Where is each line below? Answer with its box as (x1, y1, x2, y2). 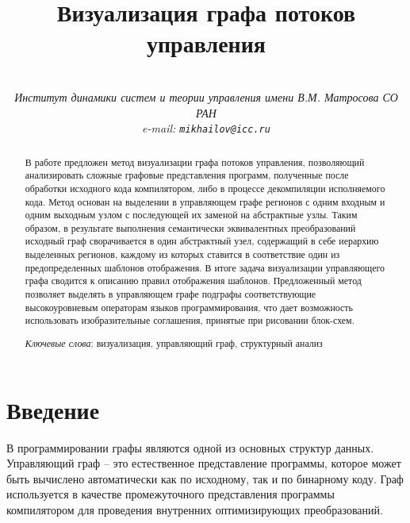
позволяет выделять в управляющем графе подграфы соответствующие (25, 287, 316, 301)
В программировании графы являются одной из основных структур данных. (6, 439, 374, 456)
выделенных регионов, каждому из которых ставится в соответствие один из (25, 248, 340, 261)
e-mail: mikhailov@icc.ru (142, 120, 270, 137)
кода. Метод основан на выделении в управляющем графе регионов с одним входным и (25, 194, 385, 208)
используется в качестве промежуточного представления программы (6, 486, 335, 502)
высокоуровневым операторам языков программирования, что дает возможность (25, 300, 353, 313)
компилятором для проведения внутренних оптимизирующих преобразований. (6, 501, 383, 517)
